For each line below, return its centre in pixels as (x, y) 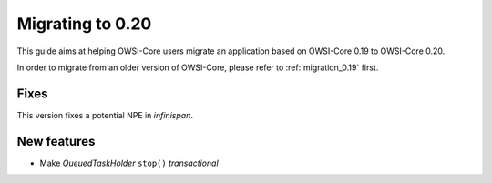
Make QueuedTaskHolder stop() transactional (129, 163)
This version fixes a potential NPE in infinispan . (105, 115)
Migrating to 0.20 (84, 24)
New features (56, 141)
